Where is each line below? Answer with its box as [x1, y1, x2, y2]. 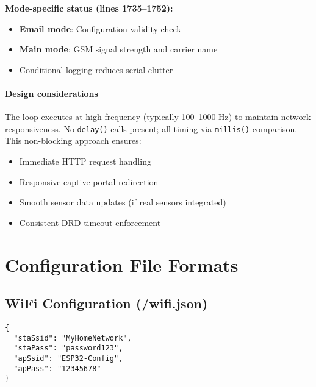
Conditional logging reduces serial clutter [19, 63, 173, 76]
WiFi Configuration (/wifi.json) [5, 294, 208, 313]
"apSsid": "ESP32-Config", [13, 353, 123, 363]
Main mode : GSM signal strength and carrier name [19, 43, 218, 55]
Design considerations [5, 87, 98, 99]
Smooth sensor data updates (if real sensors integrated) [19, 196, 226, 208]
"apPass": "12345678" [13, 364, 101, 373]
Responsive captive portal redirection [19, 175, 159, 188]
